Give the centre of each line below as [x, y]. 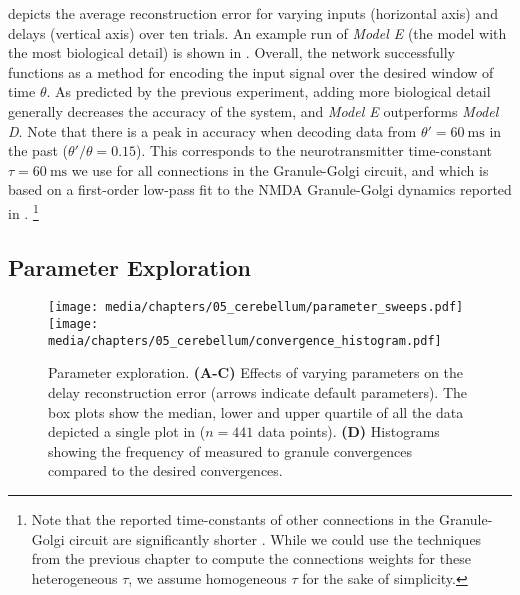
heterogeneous [74, 577]
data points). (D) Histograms [348, 431]
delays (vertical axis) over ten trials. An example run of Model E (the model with [257, 32]
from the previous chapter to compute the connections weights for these [251, 558]
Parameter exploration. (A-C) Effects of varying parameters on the [256, 372]
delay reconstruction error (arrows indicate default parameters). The [258, 391]
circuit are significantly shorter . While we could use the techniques [275, 538]
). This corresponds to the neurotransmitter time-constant [314, 150]
